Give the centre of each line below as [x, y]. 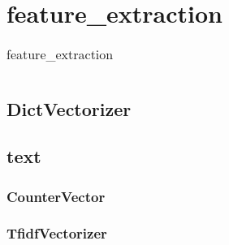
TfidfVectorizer [57, 233]
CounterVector [56, 196]
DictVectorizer [69, 108]
